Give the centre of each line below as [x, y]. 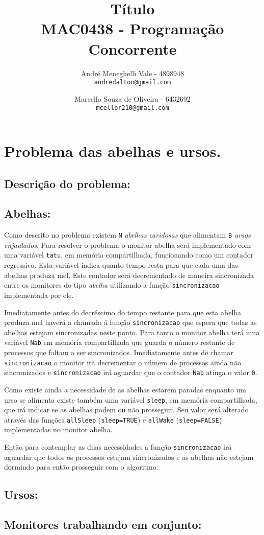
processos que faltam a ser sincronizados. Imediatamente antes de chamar [119, 352]
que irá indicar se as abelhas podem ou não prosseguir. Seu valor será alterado [126, 410]
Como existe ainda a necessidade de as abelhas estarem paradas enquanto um [125, 389]
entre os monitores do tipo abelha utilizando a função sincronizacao [112, 285]
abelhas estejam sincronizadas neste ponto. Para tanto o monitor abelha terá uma [132, 332]
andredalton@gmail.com [133, 83]
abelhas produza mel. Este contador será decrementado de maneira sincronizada [129, 275]
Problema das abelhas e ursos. [113, 151]
